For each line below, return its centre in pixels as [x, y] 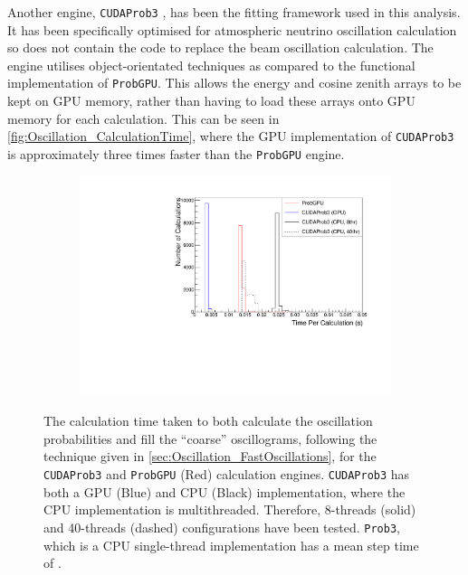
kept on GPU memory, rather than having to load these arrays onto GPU [211, 101]
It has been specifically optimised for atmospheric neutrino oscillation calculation [232, 29]
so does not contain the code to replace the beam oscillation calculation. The [220, 47]
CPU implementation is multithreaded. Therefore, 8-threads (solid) [230, 509]
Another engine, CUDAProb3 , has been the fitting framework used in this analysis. [234, 12]
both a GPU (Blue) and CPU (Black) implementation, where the [224, 491]
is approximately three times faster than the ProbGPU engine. [176, 153]
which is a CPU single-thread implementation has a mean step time [231, 545]
